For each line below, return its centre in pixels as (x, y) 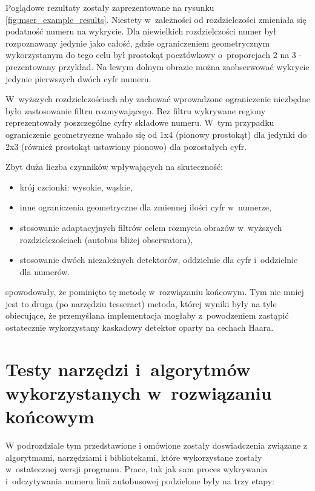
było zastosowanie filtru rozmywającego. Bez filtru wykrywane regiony (136, 110)
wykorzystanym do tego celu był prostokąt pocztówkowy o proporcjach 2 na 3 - (154, 55)
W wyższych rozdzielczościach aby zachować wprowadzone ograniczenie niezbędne (158, 99)
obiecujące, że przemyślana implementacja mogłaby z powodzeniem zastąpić (147, 315)
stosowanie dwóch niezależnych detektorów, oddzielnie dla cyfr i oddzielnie (159, 260)
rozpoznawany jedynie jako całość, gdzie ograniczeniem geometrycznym (138, 43)
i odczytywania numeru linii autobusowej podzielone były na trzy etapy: (140, 480)
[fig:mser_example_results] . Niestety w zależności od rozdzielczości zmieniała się (156, 19)
